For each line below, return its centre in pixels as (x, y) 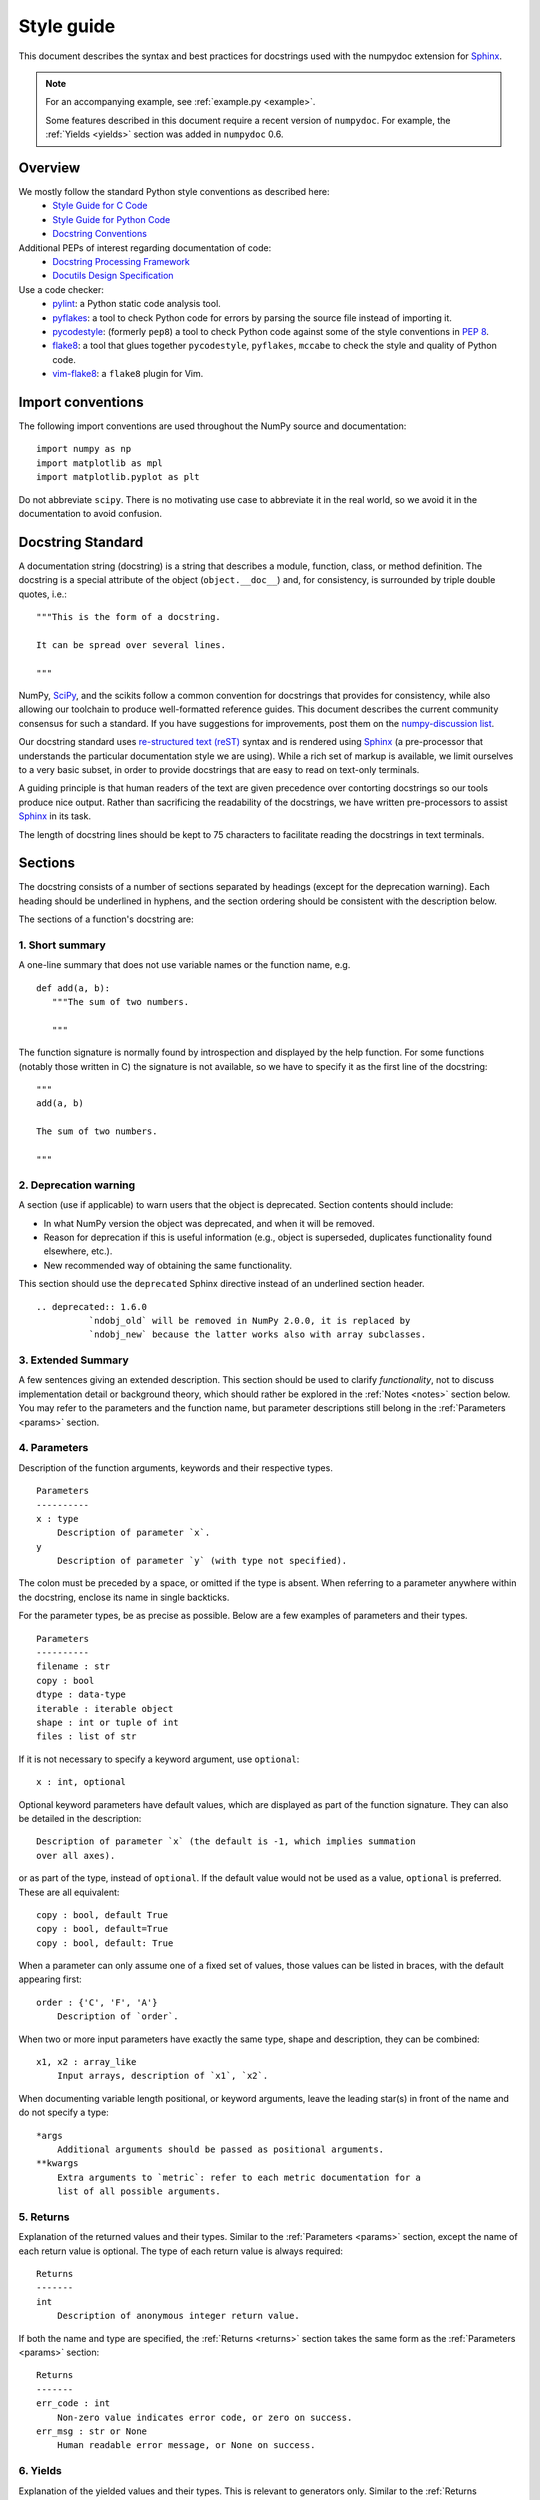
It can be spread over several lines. (131, 644)
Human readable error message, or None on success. (186, 2445)
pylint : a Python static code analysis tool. (137, 304)
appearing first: (50, 1979)
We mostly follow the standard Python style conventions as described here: (174, 192)
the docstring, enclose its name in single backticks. (124, 1597)
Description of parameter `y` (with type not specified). (202, 1561)
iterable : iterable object (105, 1708)
